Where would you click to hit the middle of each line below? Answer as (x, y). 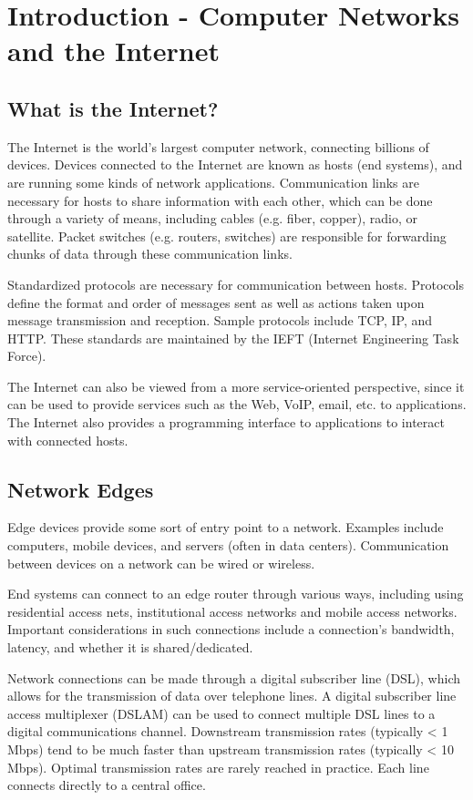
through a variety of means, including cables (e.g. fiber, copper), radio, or (212, 218)
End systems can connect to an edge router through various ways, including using (236, 594)
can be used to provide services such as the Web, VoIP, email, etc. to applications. (237, 404)
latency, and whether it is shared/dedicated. (130, 647)
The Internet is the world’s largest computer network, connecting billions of (218, 146)
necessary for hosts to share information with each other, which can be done (220, 200)
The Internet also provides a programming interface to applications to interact (226, 422)
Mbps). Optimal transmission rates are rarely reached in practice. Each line (218, 767)
